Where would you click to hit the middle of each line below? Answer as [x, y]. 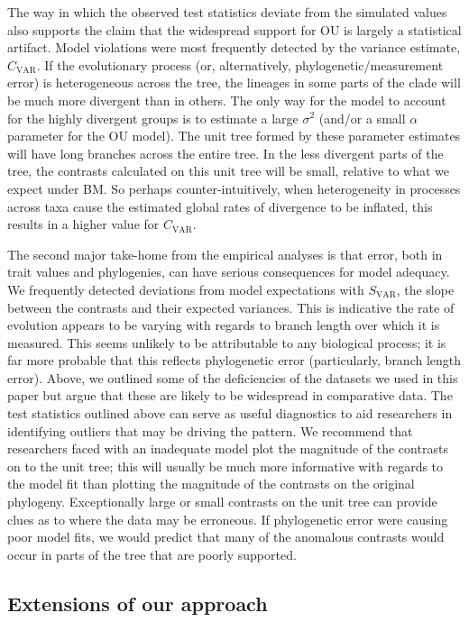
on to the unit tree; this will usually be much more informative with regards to [225, 466]
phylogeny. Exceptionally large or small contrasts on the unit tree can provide [222, 502]
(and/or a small [362, 118]
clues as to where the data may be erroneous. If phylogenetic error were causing [228, 519]
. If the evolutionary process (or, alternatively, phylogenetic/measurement [240, 64]
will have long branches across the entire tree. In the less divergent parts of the [225, 153]
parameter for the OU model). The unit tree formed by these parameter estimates [234, 136]
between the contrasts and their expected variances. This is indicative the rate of [231, 307]
